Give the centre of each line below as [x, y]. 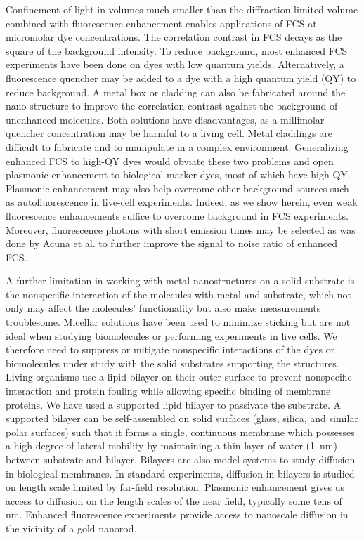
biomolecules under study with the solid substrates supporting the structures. [173, 363]
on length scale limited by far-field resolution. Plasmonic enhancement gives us [175, 487]
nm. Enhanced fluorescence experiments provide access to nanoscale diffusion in [177, 514]
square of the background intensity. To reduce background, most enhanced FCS [177, 50]
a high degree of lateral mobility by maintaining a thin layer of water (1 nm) [171, 446]
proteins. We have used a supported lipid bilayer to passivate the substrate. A [174, 404]
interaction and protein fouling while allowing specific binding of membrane [168, 391]
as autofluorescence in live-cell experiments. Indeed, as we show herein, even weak [182, 202]
